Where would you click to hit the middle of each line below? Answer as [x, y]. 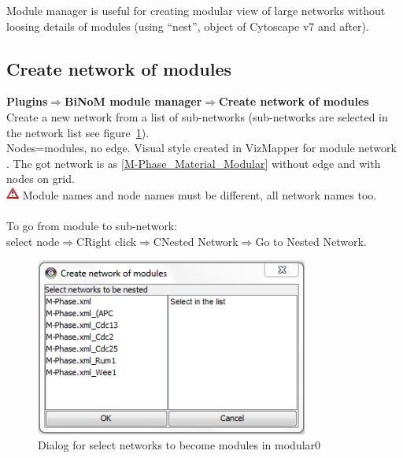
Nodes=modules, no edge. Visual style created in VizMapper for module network [201, 148]
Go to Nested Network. [311, 241]
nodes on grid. [41, 179]
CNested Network [196, 241]
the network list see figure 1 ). [78, 132]
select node [33, 241]
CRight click [107, 241]
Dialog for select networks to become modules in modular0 [179, 445]
